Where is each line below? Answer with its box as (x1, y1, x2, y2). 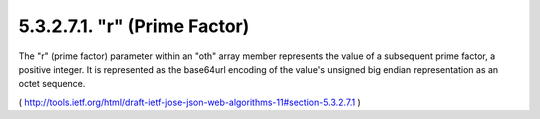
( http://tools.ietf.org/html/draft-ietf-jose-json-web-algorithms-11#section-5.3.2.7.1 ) (18, 96, 362, 108)
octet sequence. (18, 78, 86, 90)
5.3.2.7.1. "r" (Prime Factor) (18, 15, 250, 37)
